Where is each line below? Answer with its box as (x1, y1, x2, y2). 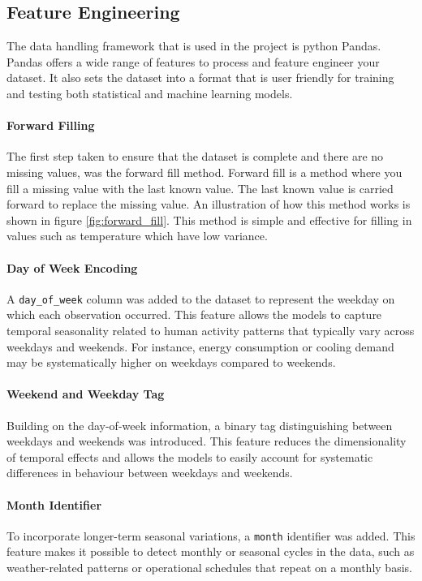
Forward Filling (6, 117, 95, 134)
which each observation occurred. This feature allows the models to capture (6, 306, 382, 323)
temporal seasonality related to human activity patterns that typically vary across (6, 321, 415, 338)
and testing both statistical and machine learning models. (6, 84, 293, 101)
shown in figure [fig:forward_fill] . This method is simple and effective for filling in (6, 211, 412, 228)
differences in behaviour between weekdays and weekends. (6, 464, 293, 481)
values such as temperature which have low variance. (6, 227, 268, 244)
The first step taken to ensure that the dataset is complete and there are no (6, 148, 384, 165)
